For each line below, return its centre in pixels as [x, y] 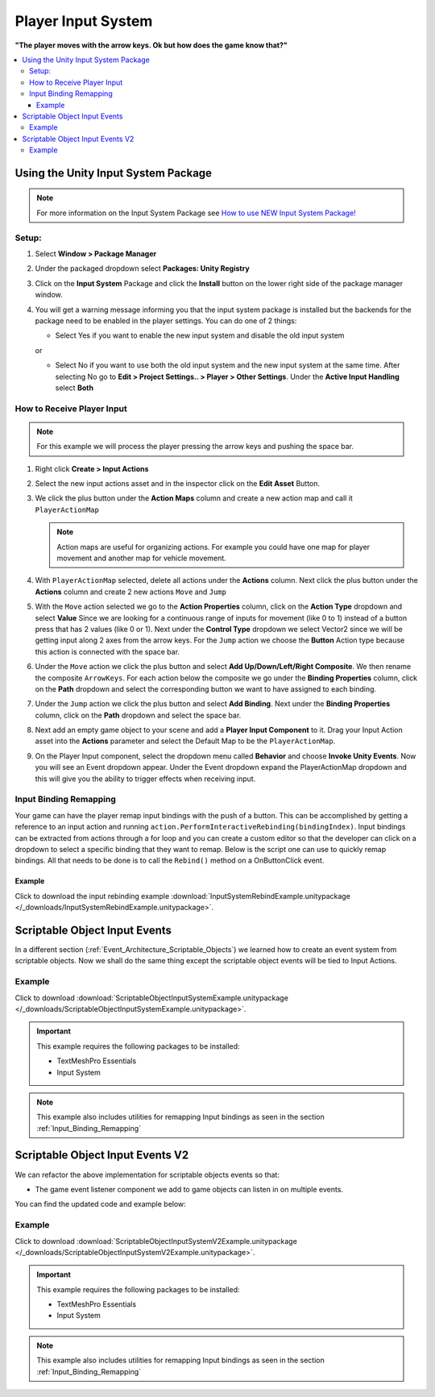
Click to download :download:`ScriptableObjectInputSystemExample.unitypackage [152, 998]
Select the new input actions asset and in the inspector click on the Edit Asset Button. [178, 484]
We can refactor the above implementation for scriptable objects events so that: [147, 1175]
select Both [75, 388]
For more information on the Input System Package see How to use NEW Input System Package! [196, 213]
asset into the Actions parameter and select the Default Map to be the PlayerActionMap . [185, 741]
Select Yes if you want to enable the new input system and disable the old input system [200, 335]
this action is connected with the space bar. [108, 651]
